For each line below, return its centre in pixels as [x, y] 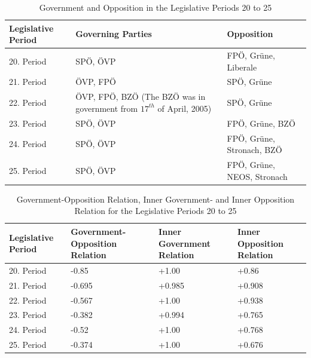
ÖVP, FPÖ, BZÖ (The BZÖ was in [141, 97]
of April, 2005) [185, 108]
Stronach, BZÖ [254, 150]
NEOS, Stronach [257, 176]
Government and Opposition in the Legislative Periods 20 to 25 [155, 7]
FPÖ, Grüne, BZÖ [261, 123]
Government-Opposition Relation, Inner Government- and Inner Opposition [155, 199]
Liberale [242, 67]
